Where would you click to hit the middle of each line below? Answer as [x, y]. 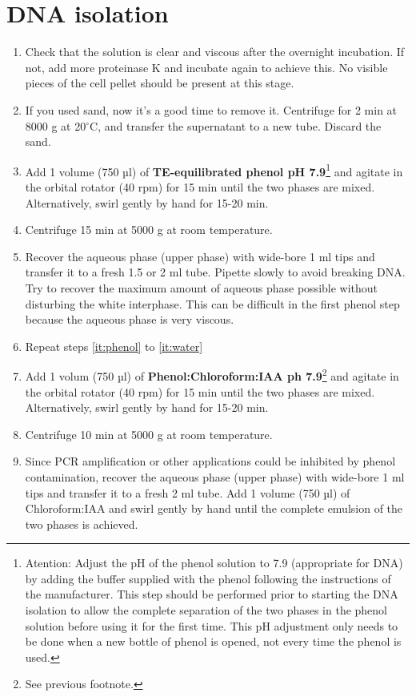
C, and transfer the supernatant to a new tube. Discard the [236, 125]
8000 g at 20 [56, 125]
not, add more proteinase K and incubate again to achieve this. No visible [206, 67]
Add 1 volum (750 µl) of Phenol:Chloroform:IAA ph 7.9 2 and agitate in [212, 375]
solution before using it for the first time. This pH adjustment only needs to [212, 625]
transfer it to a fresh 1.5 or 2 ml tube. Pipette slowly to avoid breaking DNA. [215, 272]
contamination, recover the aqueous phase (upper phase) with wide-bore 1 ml [215, 476]
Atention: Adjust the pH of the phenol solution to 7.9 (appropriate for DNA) [214, 563]
